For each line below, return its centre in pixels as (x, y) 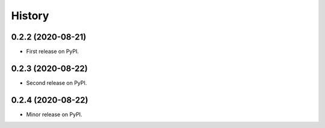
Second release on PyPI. (57, 83)
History (30, 16)
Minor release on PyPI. (54, 114)
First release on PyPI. (53, 52)
